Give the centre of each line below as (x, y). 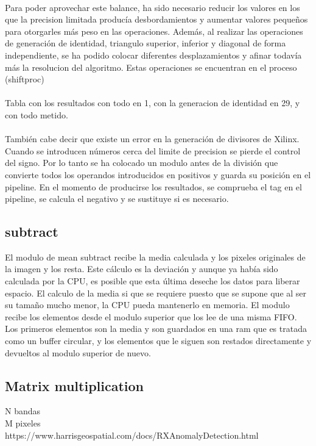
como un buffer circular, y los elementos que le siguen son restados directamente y (158, 341)
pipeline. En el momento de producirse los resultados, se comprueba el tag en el (153, 186)
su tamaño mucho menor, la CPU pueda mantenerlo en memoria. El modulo (147, 305)
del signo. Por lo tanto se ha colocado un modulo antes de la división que (142, 163)
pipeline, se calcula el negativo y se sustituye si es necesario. (117, 199)
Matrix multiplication (75, 385)
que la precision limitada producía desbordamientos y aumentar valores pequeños (156, 19)
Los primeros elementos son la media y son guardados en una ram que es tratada (156, 329)
